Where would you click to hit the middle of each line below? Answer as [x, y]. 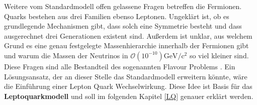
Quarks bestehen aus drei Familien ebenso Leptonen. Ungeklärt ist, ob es [117, 16]
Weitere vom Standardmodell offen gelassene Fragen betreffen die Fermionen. [123, 6]
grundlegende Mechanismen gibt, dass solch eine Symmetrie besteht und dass [123, 26]
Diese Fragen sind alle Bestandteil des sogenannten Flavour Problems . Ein [120, 66]
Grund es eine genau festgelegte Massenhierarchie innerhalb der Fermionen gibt [126, 45]
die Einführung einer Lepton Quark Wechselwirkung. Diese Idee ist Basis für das [128, 86]
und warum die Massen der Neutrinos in [66, 55]
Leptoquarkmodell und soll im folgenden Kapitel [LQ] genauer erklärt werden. [129, 96]
